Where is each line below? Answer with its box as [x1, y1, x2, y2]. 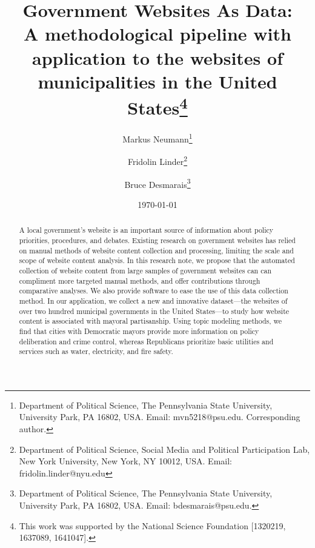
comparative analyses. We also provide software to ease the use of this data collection [19, 286, 288, 296]
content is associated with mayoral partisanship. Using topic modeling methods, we [19, 316, 282, 326]
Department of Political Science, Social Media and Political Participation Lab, [19, 443, 310, 455]
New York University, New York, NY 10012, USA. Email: [19, 455, 232, 467]
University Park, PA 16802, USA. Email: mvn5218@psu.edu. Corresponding [19, 410, 300, 423]
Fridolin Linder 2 [127, 153, 188, 168]
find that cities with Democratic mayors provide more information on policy [19, 326, 259, 336]
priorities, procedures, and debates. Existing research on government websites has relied [19, 235, 296, 245]
